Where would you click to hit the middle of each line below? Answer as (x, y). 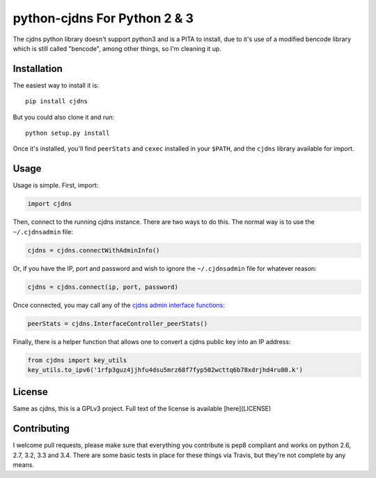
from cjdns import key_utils (77, 360)
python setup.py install (68, 133)
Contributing (41, 429)
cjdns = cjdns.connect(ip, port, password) (103, 287)
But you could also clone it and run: (64, 117)
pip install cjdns (57, 102)
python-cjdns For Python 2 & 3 (103, 18)
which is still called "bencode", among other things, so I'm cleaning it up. (117, 48)
